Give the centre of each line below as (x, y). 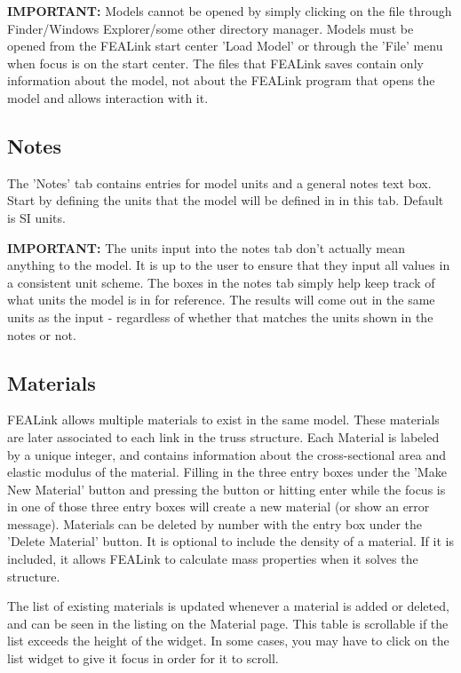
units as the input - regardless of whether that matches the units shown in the (220, 317)
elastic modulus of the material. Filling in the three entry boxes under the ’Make (227, 472)
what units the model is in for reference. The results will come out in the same (221, 300)
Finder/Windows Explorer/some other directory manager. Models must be (211, 28)
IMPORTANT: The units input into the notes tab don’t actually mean (206, 247)
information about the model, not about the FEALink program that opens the (221, 80)
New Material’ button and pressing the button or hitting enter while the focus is (227, 489)
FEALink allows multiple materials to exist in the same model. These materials (223, 420)
